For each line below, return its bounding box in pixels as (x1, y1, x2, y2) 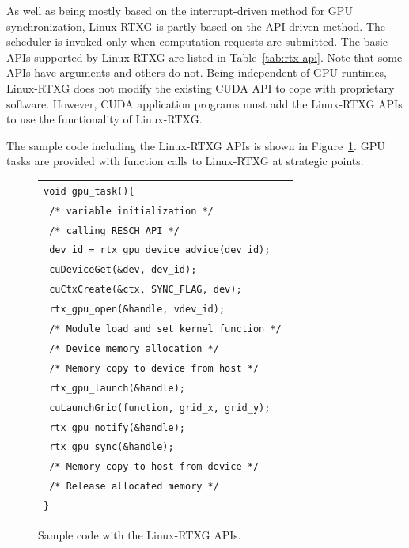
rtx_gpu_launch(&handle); (49, 382, 185, 394)
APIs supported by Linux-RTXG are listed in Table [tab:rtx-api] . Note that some (6, 48, 403, 65)
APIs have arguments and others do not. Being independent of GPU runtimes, (6, 64, 388, 81)
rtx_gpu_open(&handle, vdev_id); (49, 304, 225, 316)
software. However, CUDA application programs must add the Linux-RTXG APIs (6, 95, 403, 111)
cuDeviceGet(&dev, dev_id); (49, 264, 197, 276)
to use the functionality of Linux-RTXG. (6, 111, 203, 127)
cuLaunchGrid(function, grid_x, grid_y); (49, 402, 271, 414)
